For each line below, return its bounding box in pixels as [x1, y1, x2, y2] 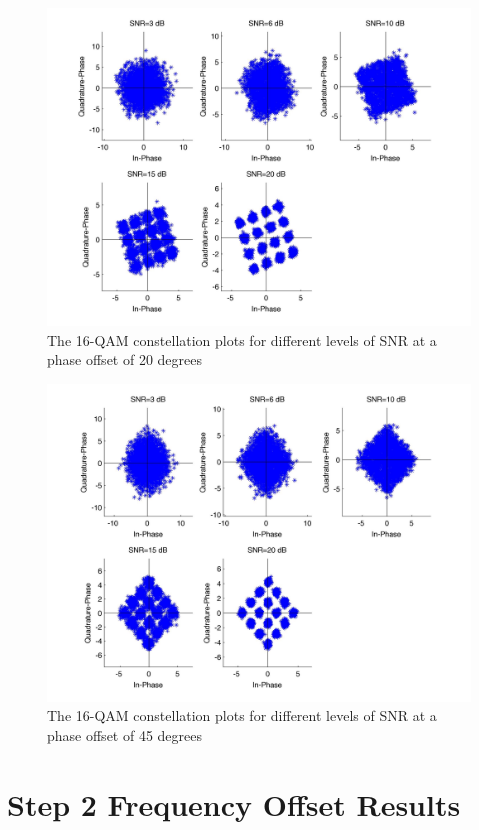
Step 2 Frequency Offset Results [7, 783, 461, 824]
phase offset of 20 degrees [47, 349, 203, 370]
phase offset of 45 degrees [47, 724, 203, 745]
